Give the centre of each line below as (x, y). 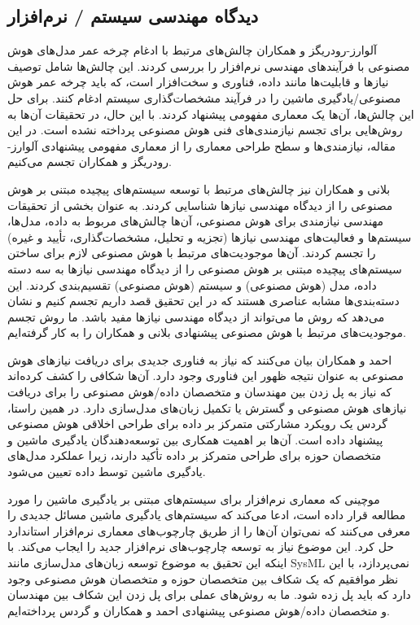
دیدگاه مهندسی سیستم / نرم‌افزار (133, 16)
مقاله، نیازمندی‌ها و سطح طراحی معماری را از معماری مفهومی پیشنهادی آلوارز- (201, 145)
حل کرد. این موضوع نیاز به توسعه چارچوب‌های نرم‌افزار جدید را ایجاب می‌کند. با (201, 546)
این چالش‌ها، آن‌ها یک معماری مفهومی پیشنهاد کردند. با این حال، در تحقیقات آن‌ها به (211, 114)
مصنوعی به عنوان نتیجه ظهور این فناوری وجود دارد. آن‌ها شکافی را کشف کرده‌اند (206, 376)
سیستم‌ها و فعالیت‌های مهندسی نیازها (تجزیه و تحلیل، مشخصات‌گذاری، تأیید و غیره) (210, 236)
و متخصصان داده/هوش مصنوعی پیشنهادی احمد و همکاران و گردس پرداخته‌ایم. (199, 610)
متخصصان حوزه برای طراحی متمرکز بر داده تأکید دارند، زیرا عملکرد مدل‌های (195, 455)
